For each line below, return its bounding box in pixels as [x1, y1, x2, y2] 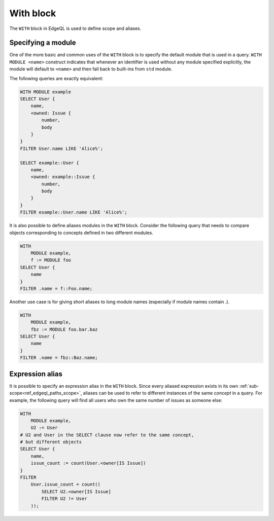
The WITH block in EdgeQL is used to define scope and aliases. [9, 25, 142, 31]
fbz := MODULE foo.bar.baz [30, 326, 98, 332]
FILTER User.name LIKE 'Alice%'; [20, 145, 104, 152]
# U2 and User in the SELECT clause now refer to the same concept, [20, 432, 194, 438]
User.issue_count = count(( [30, 481, 101, 488]
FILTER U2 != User [41, 496, 87, 502]
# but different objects [20, 439, 82, 445]
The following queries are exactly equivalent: [9, 75, 104, 81]
